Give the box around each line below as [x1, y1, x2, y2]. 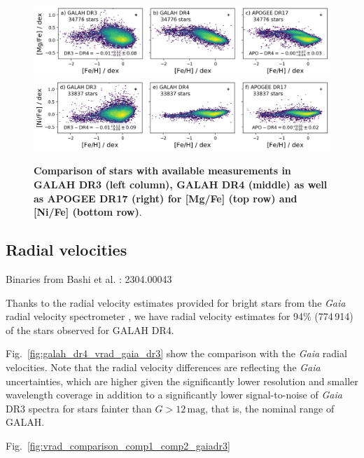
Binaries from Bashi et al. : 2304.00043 [6, 272, 172, 286]
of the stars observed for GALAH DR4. [6, 322, 174, 337]
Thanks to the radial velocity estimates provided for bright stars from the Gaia [6, 295, 346, 310]
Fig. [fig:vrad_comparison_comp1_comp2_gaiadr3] [6, 438, 230, 452]
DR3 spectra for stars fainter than [6, 401, 152, 415]
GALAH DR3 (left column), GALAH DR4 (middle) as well [34, 177, 328, 192]
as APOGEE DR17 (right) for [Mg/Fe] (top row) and [34, 190, 297, 205]
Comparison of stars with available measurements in [34, 163, 291, 178]
